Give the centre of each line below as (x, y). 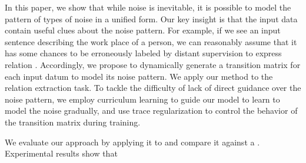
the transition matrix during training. (73, 122)
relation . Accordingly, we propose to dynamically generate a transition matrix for (153, 64)
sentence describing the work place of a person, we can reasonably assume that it (151, 41)
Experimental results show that (61, 153)
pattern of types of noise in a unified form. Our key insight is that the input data (151, 18)
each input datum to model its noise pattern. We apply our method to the (139, 76)
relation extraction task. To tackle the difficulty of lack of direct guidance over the (153, 88)
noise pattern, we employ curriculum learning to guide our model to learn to (142, 99)
